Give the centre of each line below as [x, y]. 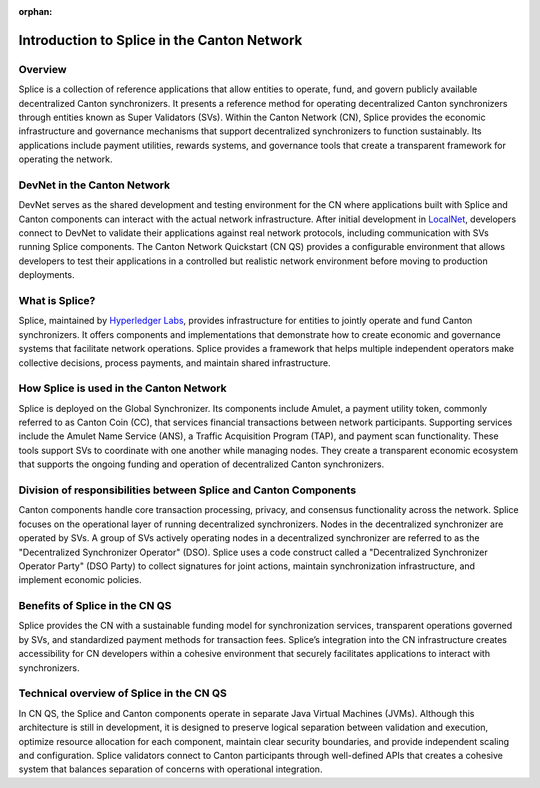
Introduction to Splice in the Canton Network [160, 40]
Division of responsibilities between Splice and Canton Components [187, 490]
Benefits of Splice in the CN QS [95, 606]
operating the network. [66, 159]
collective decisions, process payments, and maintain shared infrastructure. [174, 362]
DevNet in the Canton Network [94, 185]
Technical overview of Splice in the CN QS [122, 693]
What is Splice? [57, 300]
